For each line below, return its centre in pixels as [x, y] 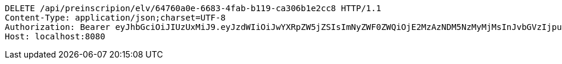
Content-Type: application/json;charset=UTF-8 [115, 18]
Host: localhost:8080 [55, 36]
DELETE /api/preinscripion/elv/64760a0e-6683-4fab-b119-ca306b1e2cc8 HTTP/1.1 [193, 8]
